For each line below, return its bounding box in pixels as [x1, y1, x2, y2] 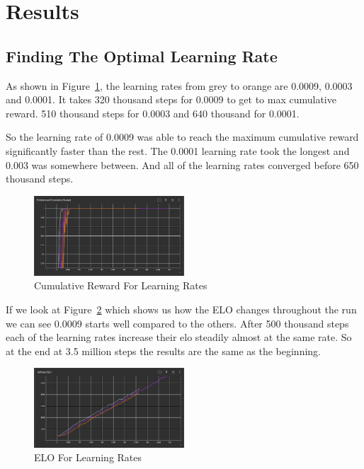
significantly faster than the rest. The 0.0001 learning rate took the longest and [6, 143, 350, 158]
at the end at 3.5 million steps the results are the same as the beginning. [6, 343, 322, 358]
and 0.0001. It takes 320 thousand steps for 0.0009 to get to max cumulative [6, 92, 336, 107]
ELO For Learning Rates [34, 450, 142, 465]
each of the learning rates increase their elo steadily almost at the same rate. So [6, 330, 352, 344]
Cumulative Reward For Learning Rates [34, 278, 207, 293]
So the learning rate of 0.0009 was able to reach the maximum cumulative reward [6, 129, 359, 144]
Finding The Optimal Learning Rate [6, 45, 278, 66]
